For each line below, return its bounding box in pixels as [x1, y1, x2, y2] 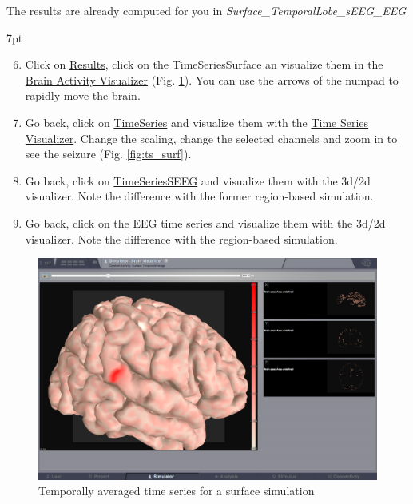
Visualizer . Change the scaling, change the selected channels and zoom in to [25, 129, 398, 146]
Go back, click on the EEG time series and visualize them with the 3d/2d [25, 214, 386, 231]
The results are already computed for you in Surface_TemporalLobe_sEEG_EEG [6, 2, 407, 18]
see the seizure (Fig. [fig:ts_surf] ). [25, 145, 192, 162]
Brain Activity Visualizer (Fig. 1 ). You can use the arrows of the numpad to [25, 71, 399, 88]
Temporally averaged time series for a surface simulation [38, 482, 315, 499]
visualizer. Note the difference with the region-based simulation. [25, 230, 338, 247]
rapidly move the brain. [25, 87, 141, 104]
